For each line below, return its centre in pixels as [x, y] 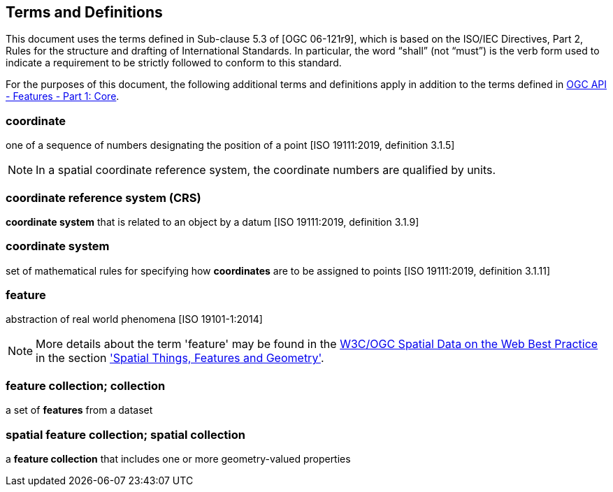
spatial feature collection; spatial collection [125, 434]
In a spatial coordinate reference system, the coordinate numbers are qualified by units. [266, 170]
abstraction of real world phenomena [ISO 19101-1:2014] [134, 319]
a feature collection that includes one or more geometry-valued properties [178, 458]
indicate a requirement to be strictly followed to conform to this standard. [174, 63]
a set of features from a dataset [79, 410]
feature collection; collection [86, 385]
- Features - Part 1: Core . [63, 96]
